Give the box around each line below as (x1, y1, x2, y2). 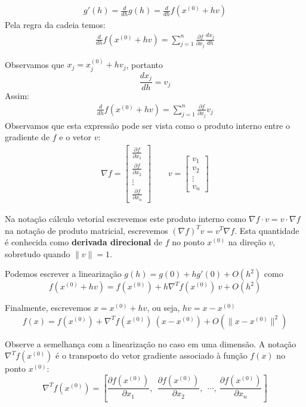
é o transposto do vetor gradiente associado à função (55, 349, 248, 362)
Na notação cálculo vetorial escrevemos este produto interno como (5, 212, 246, 224)
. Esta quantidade (234, 224, 299, 236)
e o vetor (59, 131, 91, 143)
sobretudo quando (5, 247, 70, 260)
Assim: (5, 90, 29, 102)
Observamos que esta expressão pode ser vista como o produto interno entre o (5, 119, 290, 131)
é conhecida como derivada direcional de (5, 236, 162, 248)
